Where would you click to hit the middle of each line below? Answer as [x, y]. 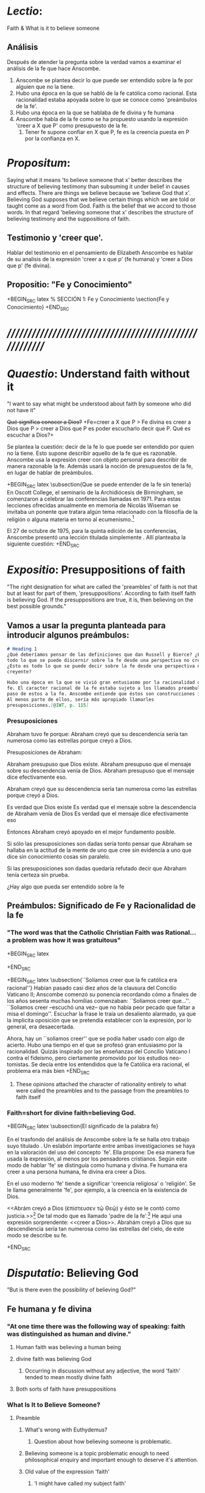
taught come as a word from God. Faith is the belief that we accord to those [102, 206]
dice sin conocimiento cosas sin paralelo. [59, 857]
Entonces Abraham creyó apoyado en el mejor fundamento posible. [91, 832]
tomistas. [18, 1064]
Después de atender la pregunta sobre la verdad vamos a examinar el [94, 61]
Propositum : [39, 163]
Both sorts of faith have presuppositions [66, 1389]
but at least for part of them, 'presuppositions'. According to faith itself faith [102, 593]
